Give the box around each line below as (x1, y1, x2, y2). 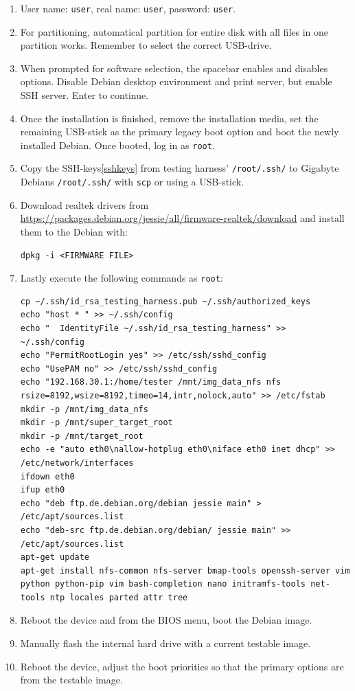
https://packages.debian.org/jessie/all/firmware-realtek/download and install (20, 211, 345, 225)
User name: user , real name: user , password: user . (20, 1, 236, 15)
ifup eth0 (20, 485, 65, 495)
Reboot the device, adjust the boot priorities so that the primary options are (20, 659, 344, 673)
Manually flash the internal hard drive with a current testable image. (20, 636, 311, 650)
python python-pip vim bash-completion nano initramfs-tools (20, 579, 306, 589)
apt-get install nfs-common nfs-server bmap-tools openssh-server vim (20, 565, 350, 576)
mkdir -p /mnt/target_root (20, 431, 144, 441)
